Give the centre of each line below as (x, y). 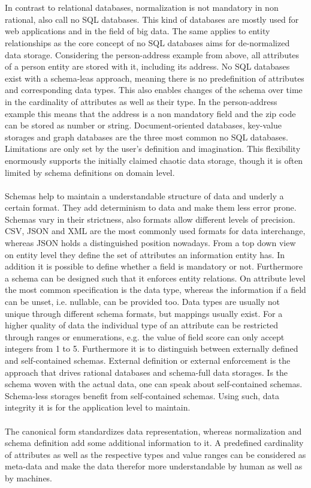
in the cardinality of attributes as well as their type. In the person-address (141, 101)
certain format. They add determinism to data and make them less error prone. (151, 207)
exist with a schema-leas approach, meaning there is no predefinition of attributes (155, 78)
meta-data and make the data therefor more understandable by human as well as (154, 466)
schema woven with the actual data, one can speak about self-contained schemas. (154, 384)
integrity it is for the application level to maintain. (98, 407)
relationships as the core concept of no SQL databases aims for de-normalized (147, 42)
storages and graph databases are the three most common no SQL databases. (147, 137)
